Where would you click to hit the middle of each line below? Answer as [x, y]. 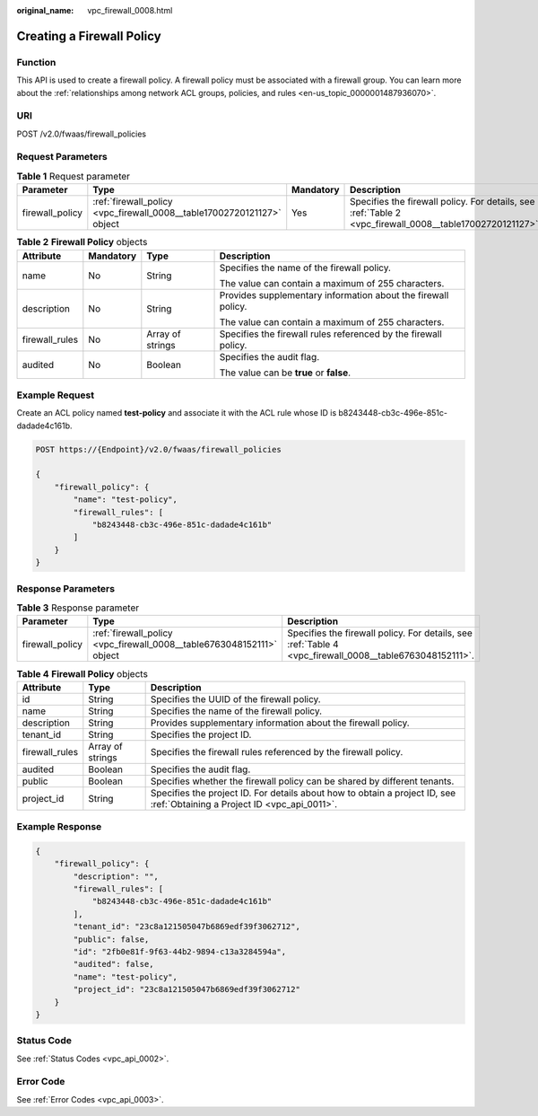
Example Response [59, 827]
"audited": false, [113, 964]
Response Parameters [66, 588]
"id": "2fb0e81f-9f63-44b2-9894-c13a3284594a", [180, 951]
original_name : [45, 10]
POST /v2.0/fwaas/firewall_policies [82, 134]
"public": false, [111, 939]
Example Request [55, 395]
